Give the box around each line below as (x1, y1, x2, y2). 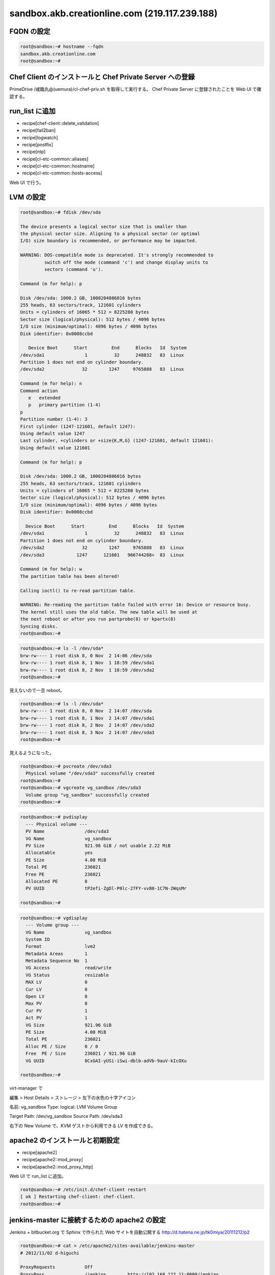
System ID (25, 936, 50, 942)
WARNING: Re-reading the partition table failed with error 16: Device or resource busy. (20, 602, 252, 608)
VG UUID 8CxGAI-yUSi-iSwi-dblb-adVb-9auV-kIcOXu (25, 1058, 187, 1063)
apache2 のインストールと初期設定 (9, 1136, 120, 1144)
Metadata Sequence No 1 (25, 958, 88, 964)
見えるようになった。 (9, 750, 54, 756)
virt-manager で (9, 1085, 43, 1091)
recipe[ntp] (22, 148, 46, 155)
